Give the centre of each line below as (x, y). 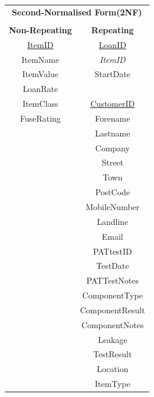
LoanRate (40, 89)
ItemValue (40, 74)
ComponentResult (112, 309)
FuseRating (40, 118)
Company (112, 147)
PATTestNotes (113, 280)
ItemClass (40, 104)
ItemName (40, 59)
